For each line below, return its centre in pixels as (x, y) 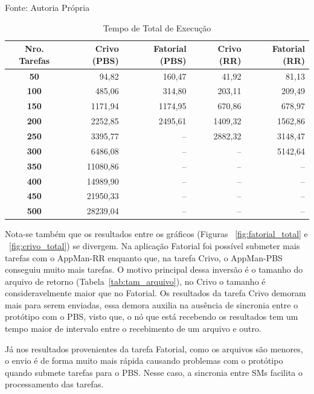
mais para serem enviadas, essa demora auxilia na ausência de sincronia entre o (152, 304)
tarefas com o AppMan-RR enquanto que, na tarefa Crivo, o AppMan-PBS (144, 257)
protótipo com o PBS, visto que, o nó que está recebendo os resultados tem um (152, 316)
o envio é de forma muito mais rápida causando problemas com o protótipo (144, 361)
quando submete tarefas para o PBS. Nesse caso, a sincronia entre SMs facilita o (154, 372)
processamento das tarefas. (54, 384)
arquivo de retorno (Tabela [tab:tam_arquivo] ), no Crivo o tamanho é (135, 281)
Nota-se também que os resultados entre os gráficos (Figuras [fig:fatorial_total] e (156, 234)
